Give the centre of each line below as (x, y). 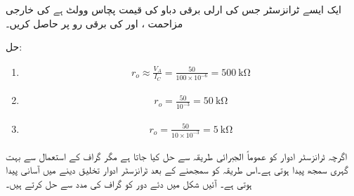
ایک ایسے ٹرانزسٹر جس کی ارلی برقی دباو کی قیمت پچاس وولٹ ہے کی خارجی (173, 9)
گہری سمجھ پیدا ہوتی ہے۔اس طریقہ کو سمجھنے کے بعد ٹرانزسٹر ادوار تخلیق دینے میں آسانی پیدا (177, 170)
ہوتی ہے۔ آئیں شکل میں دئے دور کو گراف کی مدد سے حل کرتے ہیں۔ (129, 183)
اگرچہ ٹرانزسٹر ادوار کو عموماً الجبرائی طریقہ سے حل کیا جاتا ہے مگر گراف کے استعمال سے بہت (177, 156)
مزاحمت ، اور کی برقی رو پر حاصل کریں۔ (94, 23)
